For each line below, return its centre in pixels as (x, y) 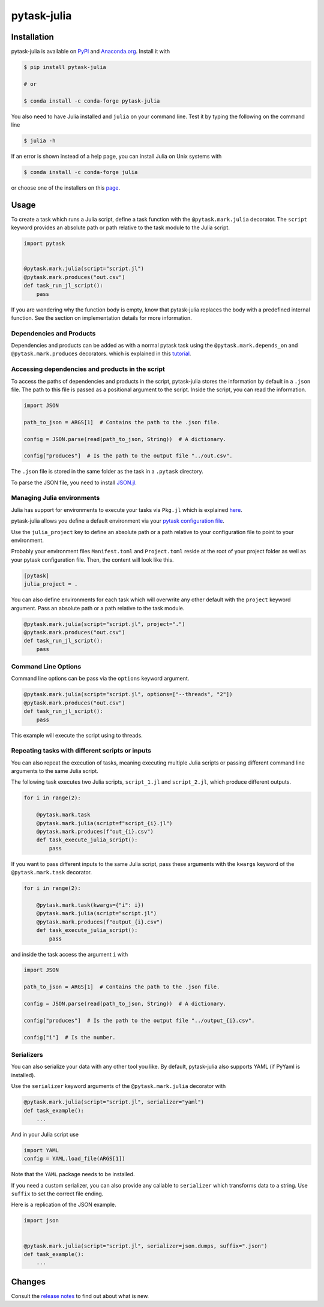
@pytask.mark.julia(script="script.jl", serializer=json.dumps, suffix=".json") (145, 1246)
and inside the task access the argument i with (70, 954)
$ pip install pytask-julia (65, 67)
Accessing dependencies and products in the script (88, 369)
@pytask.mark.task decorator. (52, 873)
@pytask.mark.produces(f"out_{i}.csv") (95, 832)
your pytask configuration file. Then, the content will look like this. (92, 560)
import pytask (44, 244)
